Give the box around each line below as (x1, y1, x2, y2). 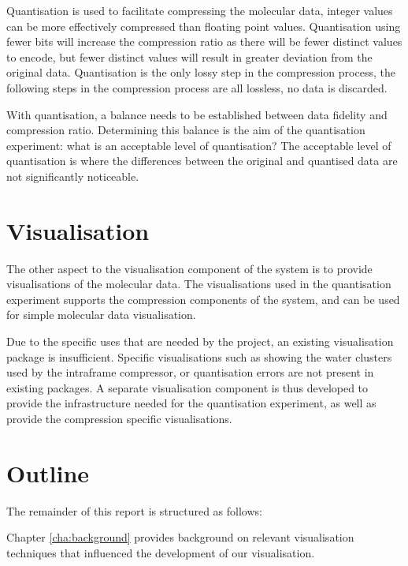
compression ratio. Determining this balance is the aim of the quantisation (6, 122, 365, 138)
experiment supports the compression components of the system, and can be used (6, 290, 400, 307)
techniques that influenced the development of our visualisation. (6, 544, 315, 560)
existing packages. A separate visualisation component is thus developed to (6, 379, 369, 395)
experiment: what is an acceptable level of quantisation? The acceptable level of (6, 137, 391, 153)
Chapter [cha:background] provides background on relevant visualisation (6, 529, 354, 545)
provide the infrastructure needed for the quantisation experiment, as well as (6, 395, 376, 411)
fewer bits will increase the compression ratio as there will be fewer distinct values (6, 33, 402, 50)
